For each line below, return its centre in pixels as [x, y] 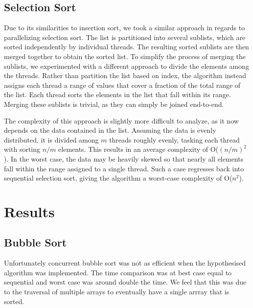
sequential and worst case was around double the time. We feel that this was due [125, 282]
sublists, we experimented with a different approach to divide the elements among [126, 66]
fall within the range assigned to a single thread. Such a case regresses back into [124, 168]
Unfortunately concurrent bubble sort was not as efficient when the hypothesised [125, 263]
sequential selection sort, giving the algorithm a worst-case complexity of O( [118, 178]
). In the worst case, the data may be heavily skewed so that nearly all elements [124, 158]
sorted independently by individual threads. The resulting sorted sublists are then [126, 47]
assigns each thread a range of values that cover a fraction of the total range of [122, 85]
